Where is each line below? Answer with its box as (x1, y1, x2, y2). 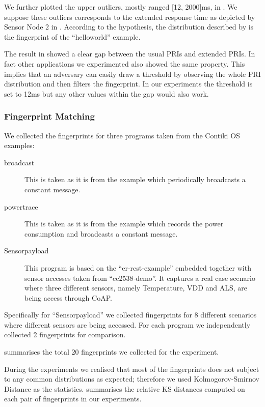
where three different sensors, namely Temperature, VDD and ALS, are (24, 282, 248, 293)
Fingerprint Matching (4, 110, 95, 123)
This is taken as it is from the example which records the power (24, 218, 224, 229)
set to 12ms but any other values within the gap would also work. (4, 88, 209, 99)
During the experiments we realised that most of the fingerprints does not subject (4, 363, 259, 374)
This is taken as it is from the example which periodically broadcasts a (24, 174, 246, 185)
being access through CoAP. (24, 292, 112, 303)
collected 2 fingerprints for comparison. (4, 329, 126, 340)
